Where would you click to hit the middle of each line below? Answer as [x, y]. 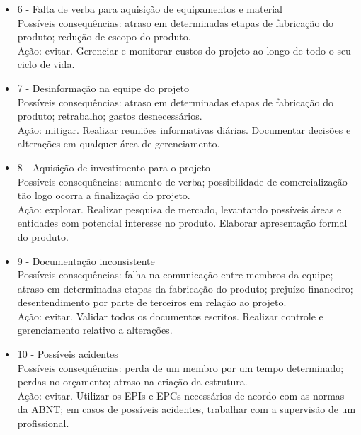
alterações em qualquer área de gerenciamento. [119, 143]
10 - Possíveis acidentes [68, 354]
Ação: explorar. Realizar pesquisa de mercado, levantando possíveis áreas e [179, 209]
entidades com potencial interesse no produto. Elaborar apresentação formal [182, 223]
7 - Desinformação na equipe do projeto [103, 87]
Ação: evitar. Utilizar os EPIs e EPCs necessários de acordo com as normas [181, 395]
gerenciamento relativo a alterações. [95, 330]
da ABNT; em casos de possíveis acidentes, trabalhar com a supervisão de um [187, 409]
